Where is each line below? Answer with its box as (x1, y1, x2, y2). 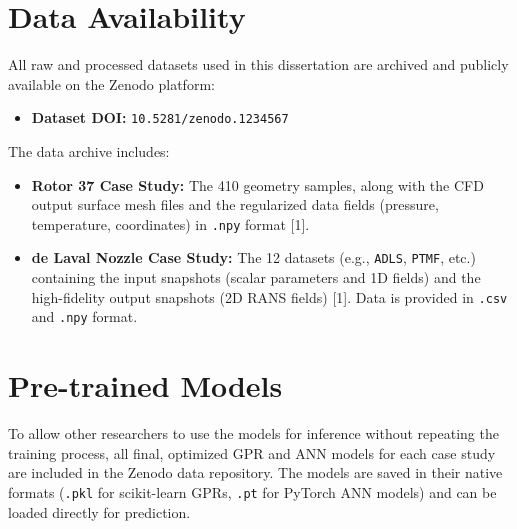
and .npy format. (31, 306, 138, 327)
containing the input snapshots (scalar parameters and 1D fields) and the (31, 267, 481, 288)
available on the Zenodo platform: (8, 73, 215, 94)
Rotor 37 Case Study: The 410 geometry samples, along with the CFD (31, 174, 484, 195)
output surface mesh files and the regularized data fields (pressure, (31, 194, 439, 215)
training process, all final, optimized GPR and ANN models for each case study (8, 442, 496, 463)
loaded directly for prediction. (8, 501, 191, 522)
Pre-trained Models (8, 365, 283, 406)
